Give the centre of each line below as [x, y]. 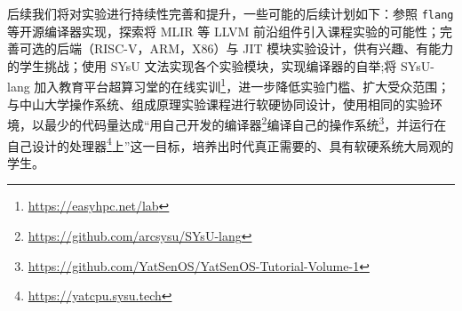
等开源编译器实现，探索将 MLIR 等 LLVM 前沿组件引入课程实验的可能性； [223, 31]
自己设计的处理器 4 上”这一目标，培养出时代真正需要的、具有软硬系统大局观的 [231, 144]
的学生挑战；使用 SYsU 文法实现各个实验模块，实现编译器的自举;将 [202, 65]
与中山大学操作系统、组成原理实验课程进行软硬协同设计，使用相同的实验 [219, 104]
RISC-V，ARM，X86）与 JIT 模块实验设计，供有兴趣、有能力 [274, 48]
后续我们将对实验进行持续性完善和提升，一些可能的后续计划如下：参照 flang [231, 13]
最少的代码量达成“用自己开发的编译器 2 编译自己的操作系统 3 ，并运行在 [245, 123]
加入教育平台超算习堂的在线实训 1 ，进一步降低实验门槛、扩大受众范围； [242, 85]
